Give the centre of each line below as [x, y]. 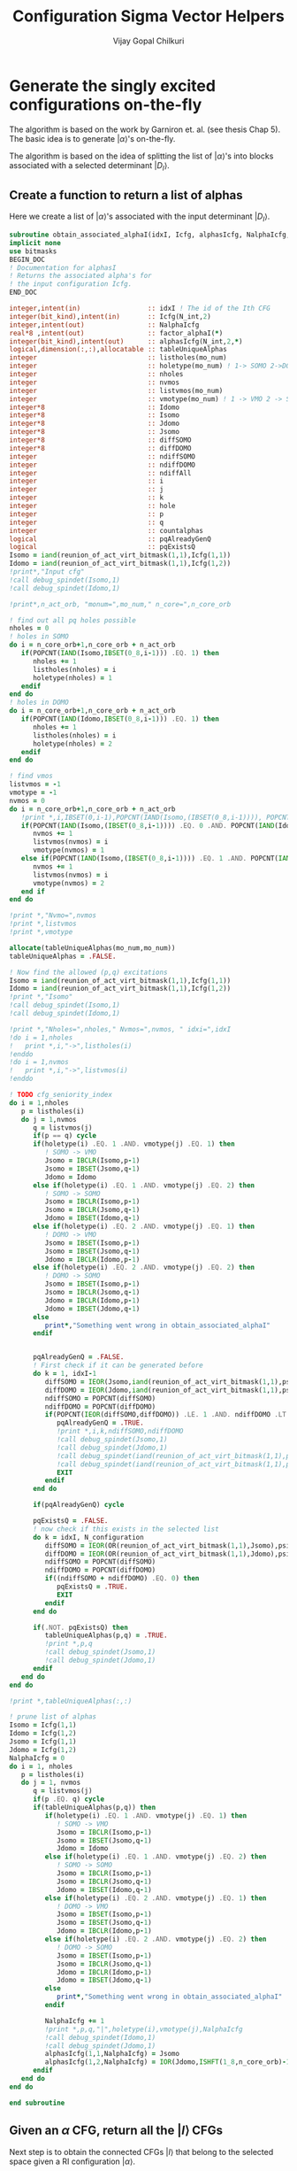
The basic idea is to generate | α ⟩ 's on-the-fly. [92, 138]
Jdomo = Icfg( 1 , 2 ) [43, 1750]
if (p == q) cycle [65, 1136]
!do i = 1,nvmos [39, 1062]
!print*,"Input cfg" [47, 572]
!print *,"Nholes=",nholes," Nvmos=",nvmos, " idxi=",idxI [120, 1029]
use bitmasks [33, 251]
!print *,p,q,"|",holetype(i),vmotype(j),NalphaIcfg [144, 2029]
